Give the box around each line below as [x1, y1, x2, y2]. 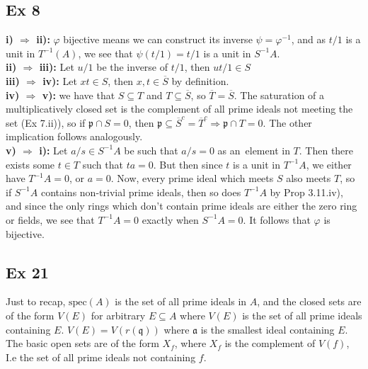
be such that [124, 142, 178, 157]
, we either [306, 157, 352, 171]
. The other [263, 115, 312, 130]
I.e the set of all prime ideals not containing [6, 349, 196, 364]
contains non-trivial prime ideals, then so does [40, 184, 241, 199]
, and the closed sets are [257, 294, 362, 309]
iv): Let [42, 73, 77, 88]
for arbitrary [91, 307, 146, 322]
